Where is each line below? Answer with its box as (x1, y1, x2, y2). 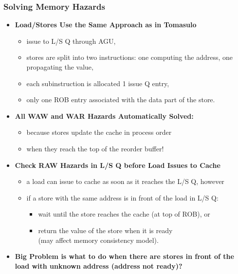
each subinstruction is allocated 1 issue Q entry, (26, 78, 169, 88)
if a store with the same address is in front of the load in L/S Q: (26, 192, 219, 202)
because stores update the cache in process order (26, 127, 172, 137)
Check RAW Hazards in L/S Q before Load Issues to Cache (15, 160, 220, 170)
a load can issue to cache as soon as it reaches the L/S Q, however (26, 176, 224, 186)
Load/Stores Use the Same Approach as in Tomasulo (15, 19, 197, 30)
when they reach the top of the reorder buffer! (26, 143, 164, 153)
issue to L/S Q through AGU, (26, 36, 116, 46)
